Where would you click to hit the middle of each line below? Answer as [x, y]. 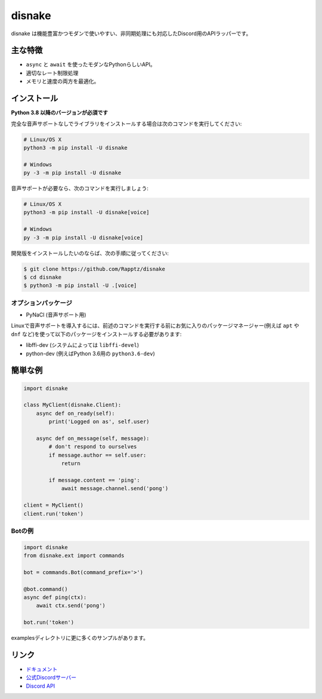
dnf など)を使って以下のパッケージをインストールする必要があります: [96, 334]
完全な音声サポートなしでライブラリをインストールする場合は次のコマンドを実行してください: [126, 124]
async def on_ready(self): [76, 413]
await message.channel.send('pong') [115, 489]
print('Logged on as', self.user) [99, 422]
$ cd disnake [43, 277]
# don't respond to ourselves [93, 447]
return [71, 464]
